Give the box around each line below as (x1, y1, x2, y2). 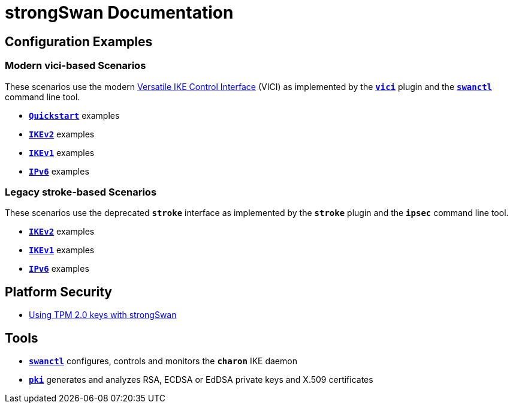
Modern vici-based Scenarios (5, 59, 146, 72)
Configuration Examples (5, 34, 153, 49)
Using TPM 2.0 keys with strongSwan (29, 310, 177, 320)
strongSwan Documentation (5, 2, 234, 23)
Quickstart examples (29, 110, 120, 121)
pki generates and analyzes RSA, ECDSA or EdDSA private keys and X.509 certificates (29, 374, 373, 385)
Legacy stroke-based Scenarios (5, 185, 157, 198)
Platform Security (5, 284, 112, 299)
